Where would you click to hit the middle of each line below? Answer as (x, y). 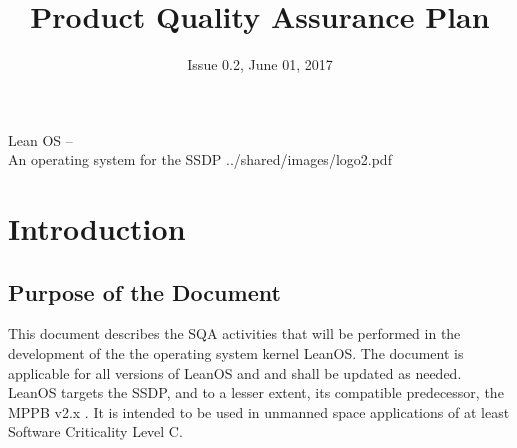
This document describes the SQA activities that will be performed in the (234, 333)
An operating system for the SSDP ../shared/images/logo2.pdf (200, 159)
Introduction (97, 228)
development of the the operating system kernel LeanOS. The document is (236, 353)
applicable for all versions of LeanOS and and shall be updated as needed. (235, 372)
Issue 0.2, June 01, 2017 (260, 64)
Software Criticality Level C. (95, 431)
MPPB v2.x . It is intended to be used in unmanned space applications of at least (259, 411)
